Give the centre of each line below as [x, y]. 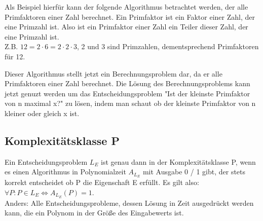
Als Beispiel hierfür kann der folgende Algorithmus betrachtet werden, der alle [126, 7]
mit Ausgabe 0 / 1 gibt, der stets [194, 172]
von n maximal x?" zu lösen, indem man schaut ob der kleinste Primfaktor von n [130, 103]
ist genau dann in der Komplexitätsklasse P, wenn [178, 161]
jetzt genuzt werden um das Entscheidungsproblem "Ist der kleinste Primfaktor [127, 93]
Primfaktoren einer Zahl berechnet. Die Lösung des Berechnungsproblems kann [127, 83]
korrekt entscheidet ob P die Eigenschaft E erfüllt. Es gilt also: [102, 182]
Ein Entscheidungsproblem [46, 161]
